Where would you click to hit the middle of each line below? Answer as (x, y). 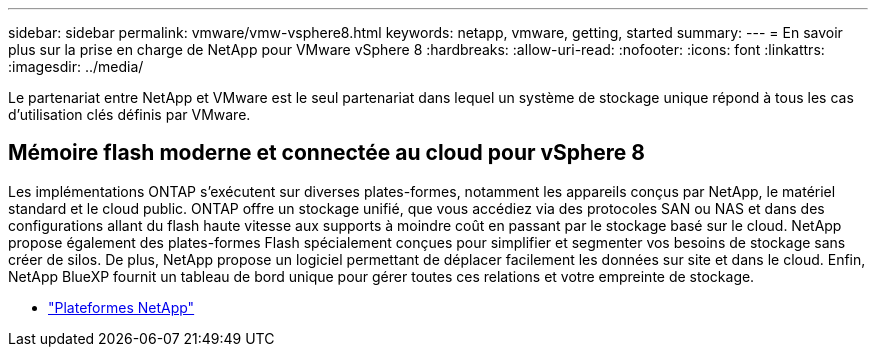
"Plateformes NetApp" (121, 307)
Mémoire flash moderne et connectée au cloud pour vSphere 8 (326, 153)
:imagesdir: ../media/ (76, 66)
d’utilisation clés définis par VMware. (129, 114)
